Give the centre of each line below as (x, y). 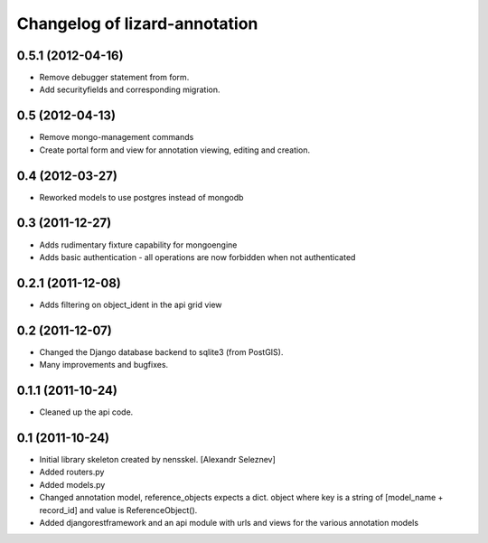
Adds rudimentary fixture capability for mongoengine (138, 245)
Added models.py (72, 484)
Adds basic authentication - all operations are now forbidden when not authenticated (197, 257)
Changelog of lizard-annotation (137, 23)
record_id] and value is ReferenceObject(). (118, 510)
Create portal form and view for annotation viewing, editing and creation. (175, 150)
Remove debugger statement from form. (114, 78)
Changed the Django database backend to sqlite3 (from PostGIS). (161, 351)
